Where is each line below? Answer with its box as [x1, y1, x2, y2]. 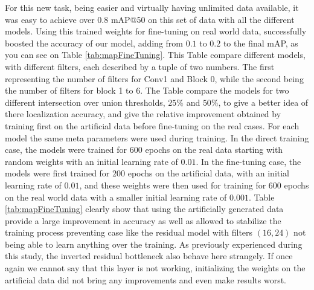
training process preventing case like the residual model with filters [5, 226, 253, 239]
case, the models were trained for [5, 143, 127, 156]
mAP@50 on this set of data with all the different [111, 13, 295, 25]
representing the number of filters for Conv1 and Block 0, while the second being [5, 72, 304, 85]
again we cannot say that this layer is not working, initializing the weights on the [5, 262, 306, 274]
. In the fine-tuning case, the [196, 155, 301, 167]
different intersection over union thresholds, [5, 95, 165, 108]
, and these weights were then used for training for [79, 178, 266, 191]
